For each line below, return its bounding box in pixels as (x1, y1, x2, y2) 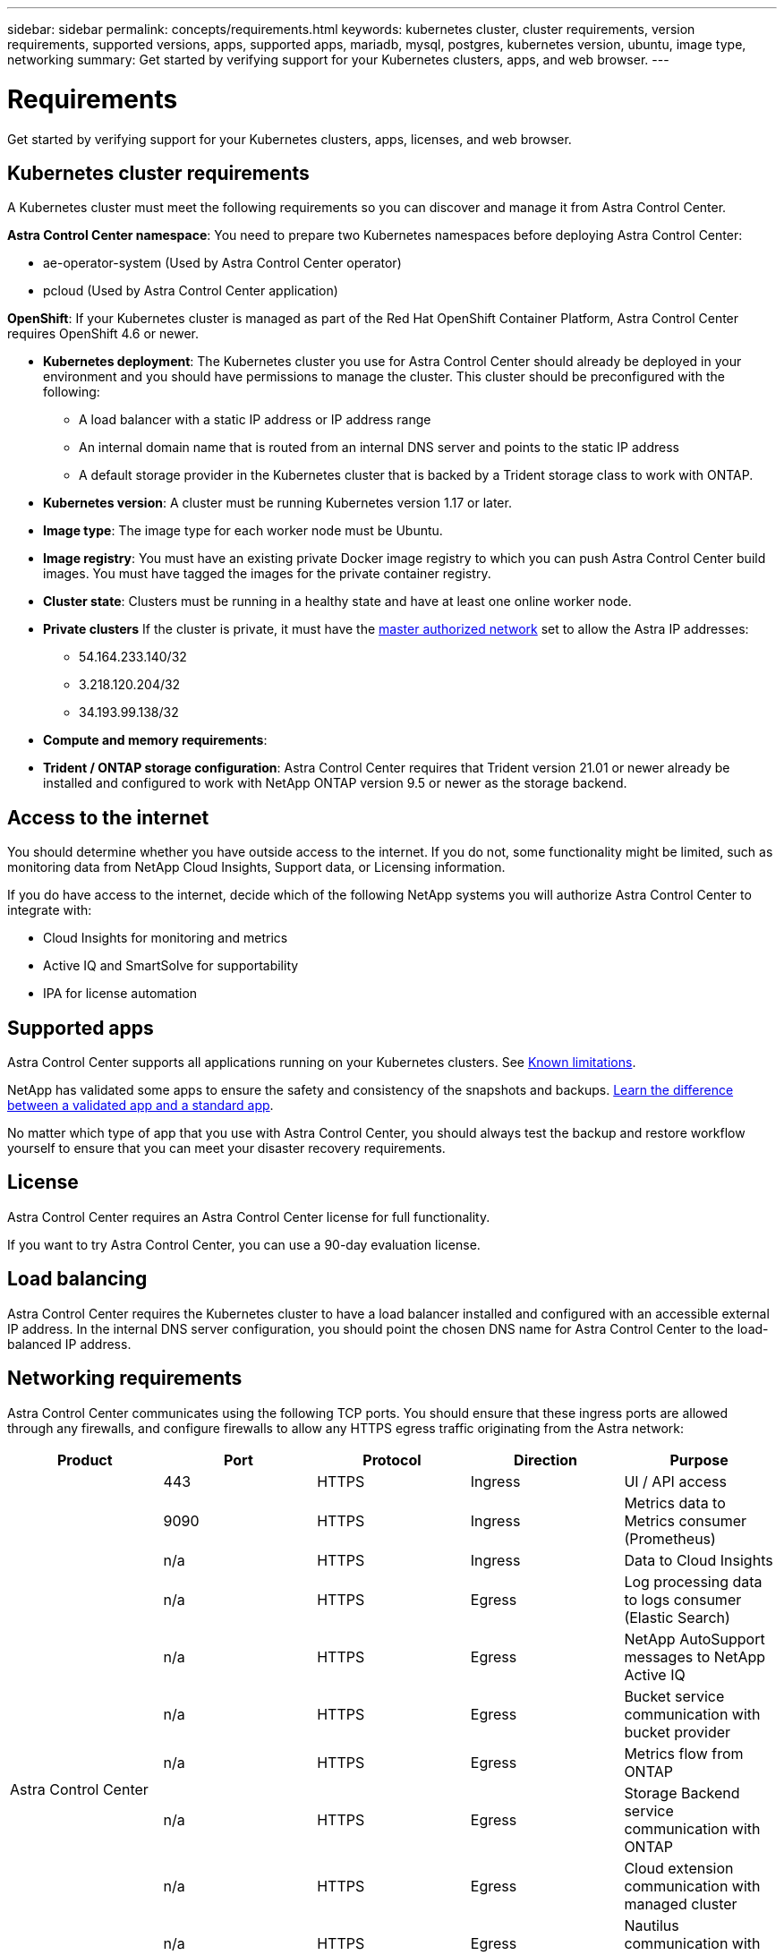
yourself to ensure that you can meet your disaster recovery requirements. (7, 1140, 446, 1157)
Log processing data (624, 1572, 763, 1591)
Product (56, 1450, 113, 1469)
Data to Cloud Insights (624, 1550, 773, 1569)
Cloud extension (624, 1858, 734, 1877)
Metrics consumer (624, 1511, 746, 1530)
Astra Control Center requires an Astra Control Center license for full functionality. (7, 1208, 490, 1225)
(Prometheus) (624, 1529, 716, 1548)
